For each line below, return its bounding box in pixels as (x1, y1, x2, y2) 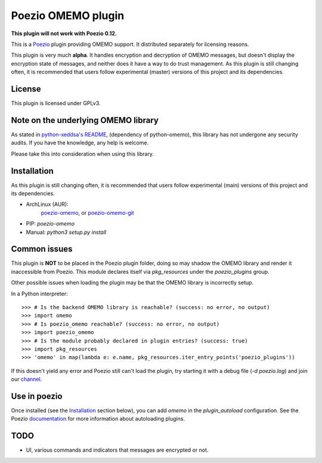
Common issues (11, 244, 73, 254)
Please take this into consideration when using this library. (11, 150, 154, 158)
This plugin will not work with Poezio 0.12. (11, 30, 117, 37)
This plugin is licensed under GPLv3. (11, 100, 101, 107)
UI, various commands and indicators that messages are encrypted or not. (26, 446, 209, 453)
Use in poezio (11, 391, 63, 401)
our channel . (11, 376, 42, 383)
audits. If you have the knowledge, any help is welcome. (11, 139, 149, 146)
